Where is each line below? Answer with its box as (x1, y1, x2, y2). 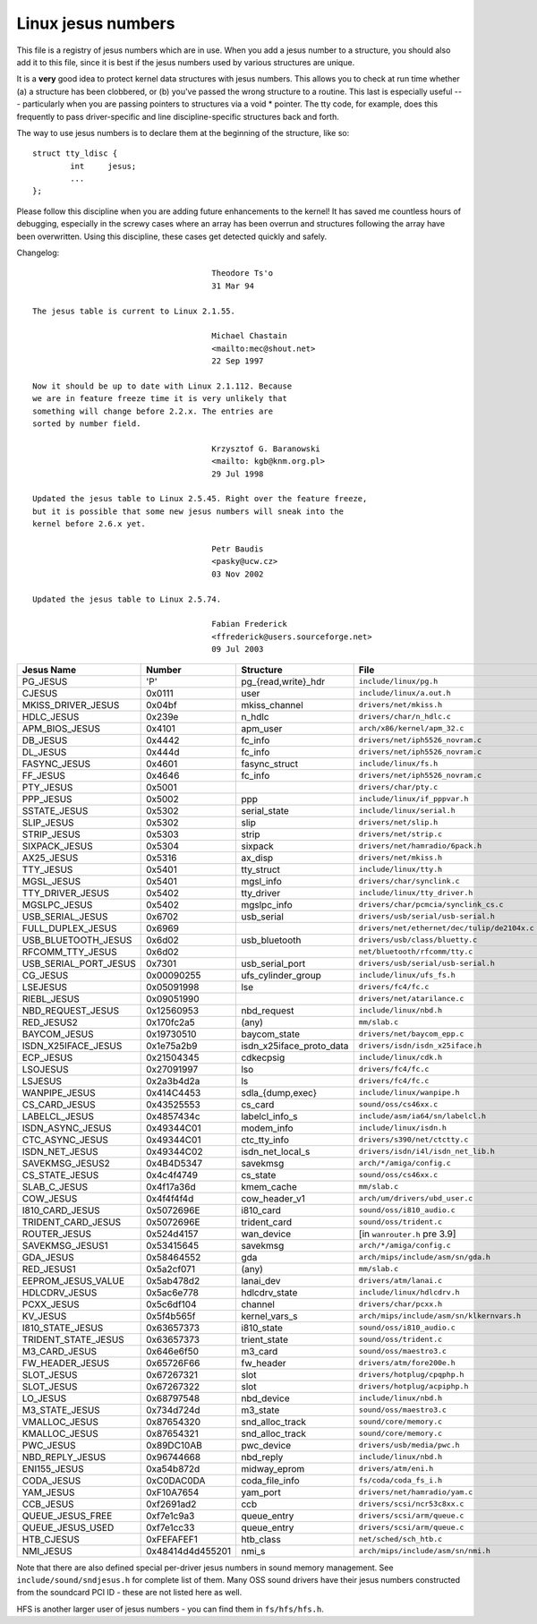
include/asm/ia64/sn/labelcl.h (358, 1111, 487, 1121)
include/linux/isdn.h (358, 1124, 447, 1133)
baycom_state (241, 1028, 300, 1040)
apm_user (241, 722, 283, 734)
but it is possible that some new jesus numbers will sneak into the (32, 506, 345, 517)
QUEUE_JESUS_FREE (21, 1509, 113, 1522)
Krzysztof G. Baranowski (211, 443, 321, 454)
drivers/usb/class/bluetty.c (358, 936, 478, 944)
